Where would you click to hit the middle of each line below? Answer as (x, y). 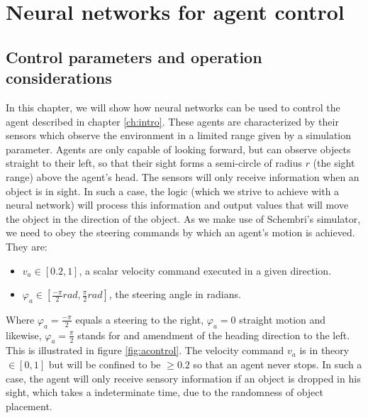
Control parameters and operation (134, 56)
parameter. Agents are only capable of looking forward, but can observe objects (178, 149)
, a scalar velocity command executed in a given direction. (205, 270)
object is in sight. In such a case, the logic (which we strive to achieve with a (173, 191)
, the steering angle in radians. (175, 294)
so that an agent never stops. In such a (278, 364)
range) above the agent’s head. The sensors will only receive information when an (183, 176)
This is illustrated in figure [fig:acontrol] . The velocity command (145, 350)
